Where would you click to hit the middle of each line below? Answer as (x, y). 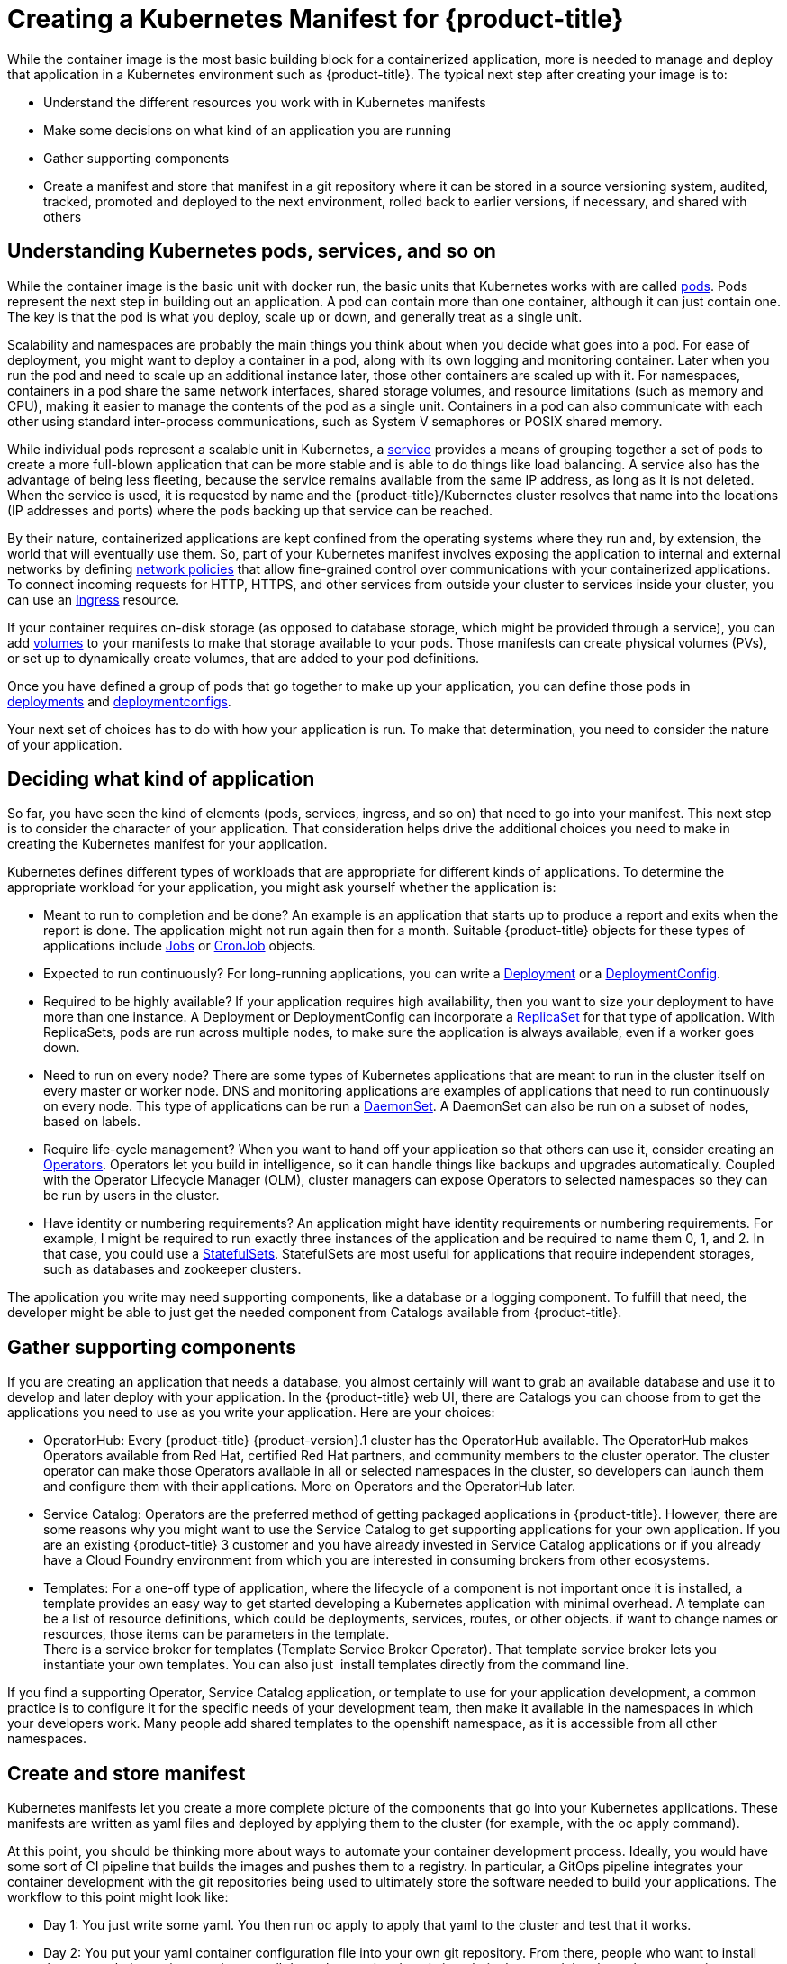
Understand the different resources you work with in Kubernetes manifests (265, 102)
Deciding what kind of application (161, 779)
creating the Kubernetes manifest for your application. (167, 844)
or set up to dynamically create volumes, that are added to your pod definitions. (244, 658)
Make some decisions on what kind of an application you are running (248, 130)
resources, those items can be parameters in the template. (217, 1634)
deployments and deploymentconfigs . (119, 701)
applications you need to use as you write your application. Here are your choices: (251, 1413)
